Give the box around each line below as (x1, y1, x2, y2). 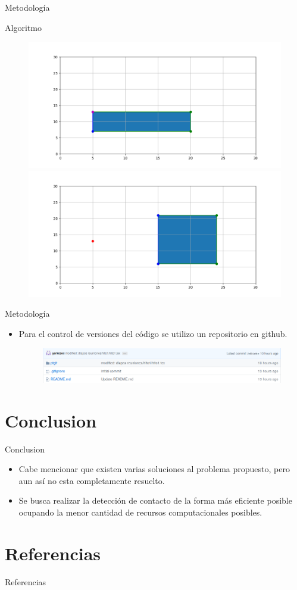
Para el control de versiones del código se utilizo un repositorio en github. (18, 327, 287, 339)
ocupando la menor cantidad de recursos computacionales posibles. (18, 505, 262, 518)
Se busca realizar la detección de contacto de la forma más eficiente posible (18, 494, 292, 507)
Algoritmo (5, 21, 42, 33)
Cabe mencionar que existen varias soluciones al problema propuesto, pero (18, 463, 290, 475)
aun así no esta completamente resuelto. (18, 474, 165, 486)
